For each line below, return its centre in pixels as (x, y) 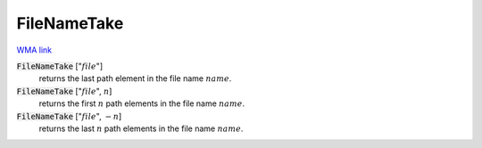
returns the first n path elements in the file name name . (142, 103)
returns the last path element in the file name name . (135, 78)
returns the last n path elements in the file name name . (141, 128)
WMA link (34, 50)
